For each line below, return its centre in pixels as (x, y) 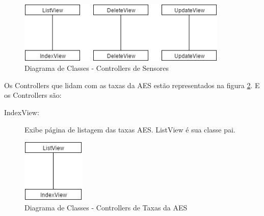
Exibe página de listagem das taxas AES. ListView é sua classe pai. (130, 129)
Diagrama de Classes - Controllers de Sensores (97, 68)
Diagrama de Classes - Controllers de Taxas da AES (106, 208)
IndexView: (22, 112)
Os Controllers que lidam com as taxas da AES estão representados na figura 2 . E (132, 85)
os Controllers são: (33, 95)
